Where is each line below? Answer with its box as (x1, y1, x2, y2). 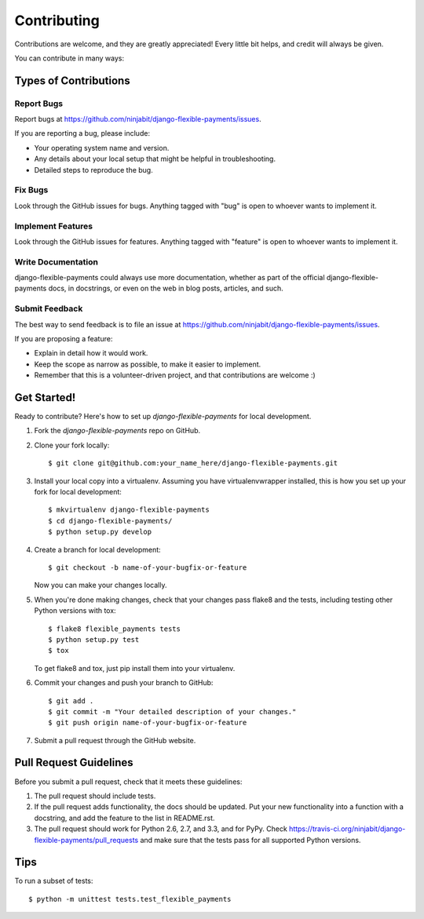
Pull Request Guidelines (14, 756, 133, 769)
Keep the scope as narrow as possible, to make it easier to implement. (34, 359, 261, 369)
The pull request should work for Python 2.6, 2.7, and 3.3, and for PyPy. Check (34, 824, 288, 833)
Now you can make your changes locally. (34, 581, 167, 590)
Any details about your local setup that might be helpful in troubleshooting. (34, 154, 276, 164)
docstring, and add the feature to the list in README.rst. (34, 813, 215, 822)
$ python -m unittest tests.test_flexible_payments (28, 895, 232, 903)
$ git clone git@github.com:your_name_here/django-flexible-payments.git (48, 459, 338, 468)
